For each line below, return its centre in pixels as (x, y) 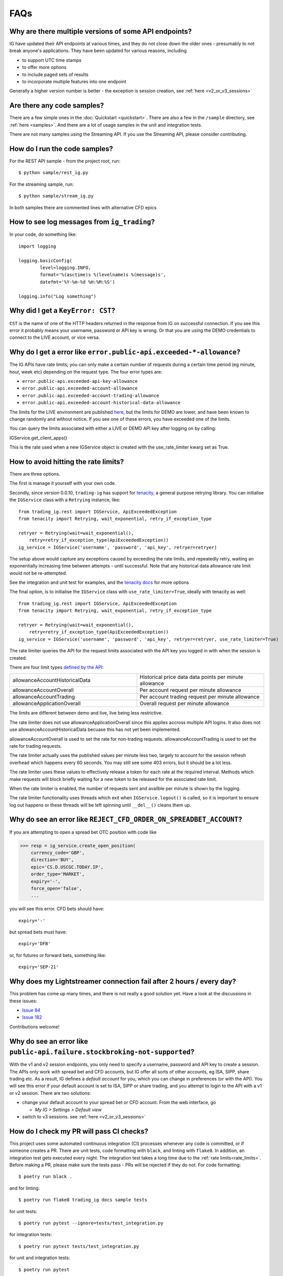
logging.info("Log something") (58, 296)
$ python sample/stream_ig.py (56, 196)
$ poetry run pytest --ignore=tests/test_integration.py (91, 1223)
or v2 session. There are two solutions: (50, 1093)
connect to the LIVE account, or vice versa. (55, 337)
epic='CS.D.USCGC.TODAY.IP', (67, 867)
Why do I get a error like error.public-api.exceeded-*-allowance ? (125, 352)
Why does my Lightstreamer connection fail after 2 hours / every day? (123, 982)
